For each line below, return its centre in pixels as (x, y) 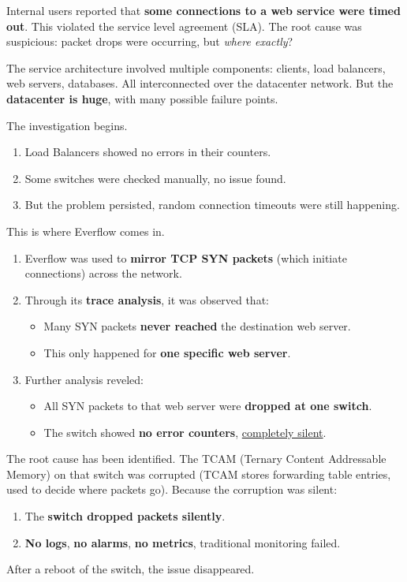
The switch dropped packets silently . (125, 516)
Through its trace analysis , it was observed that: (147, 299)
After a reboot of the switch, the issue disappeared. (131, 569)
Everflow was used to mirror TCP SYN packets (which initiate (186, 257)
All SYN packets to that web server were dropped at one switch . (208, 406)
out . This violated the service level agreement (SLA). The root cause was (184, 26)
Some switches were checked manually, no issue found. (155, 178)
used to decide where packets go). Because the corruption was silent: (172, 489)
